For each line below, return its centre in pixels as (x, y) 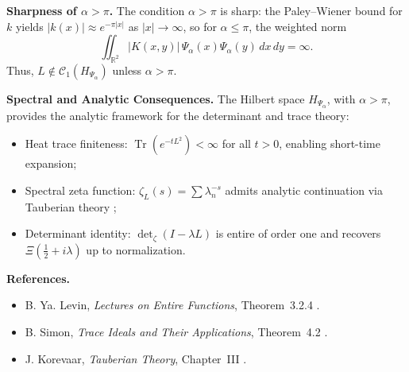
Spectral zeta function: (80, 190)
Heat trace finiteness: (76, 143)
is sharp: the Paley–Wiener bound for (311, 10)
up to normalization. (136, 249)
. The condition (147, 10)
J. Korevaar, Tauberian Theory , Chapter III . (136, 358)
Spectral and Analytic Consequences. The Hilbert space (156, 98)
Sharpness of (42, 10)
